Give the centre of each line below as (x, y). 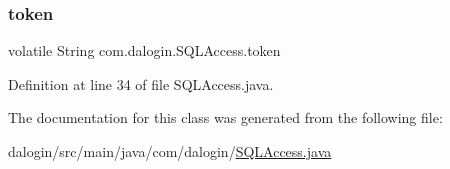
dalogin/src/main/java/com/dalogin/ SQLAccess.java (170, 151)
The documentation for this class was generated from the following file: (225, 117)
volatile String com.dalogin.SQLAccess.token (144, 50)
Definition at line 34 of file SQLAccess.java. (141, 83)
